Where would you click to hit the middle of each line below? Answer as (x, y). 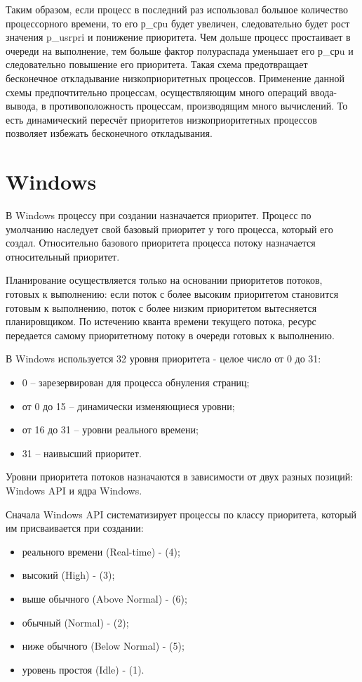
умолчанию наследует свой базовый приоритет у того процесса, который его (169, 229)
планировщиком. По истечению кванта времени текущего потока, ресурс (161, 321)
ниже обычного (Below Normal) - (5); (103, 646)
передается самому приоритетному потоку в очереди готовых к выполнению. (170, 335)
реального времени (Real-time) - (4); (101, 551)
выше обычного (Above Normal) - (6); (105, 598)
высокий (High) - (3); (68, 575)
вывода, (22, 106)
